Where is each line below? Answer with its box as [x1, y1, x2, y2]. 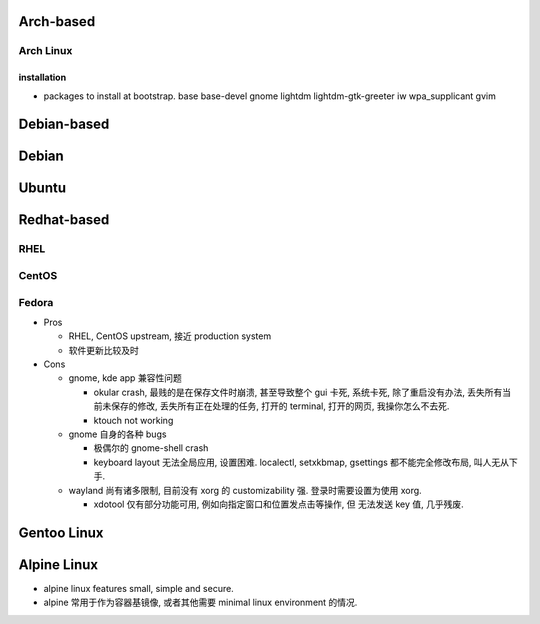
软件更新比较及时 [68, 344, 139, 356]
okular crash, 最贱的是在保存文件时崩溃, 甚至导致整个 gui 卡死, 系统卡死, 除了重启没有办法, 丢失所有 [93, 386, 503, 398]
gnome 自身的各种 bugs [68, 428, 167, 440]
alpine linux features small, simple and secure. [43, 582, 234, 594]
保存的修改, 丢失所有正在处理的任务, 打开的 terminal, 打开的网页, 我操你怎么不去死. [110, 400, 450, 412]
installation [18, 71, 67, 84]
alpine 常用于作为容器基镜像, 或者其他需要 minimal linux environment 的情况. [43, 596, 358, 609]
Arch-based [18, 13, 96, 30]
